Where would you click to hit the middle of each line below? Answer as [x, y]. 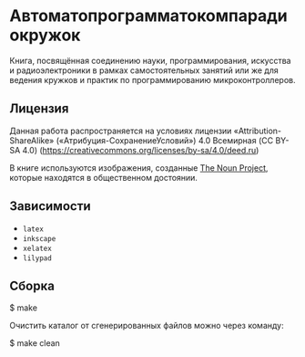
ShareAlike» [32, 140]
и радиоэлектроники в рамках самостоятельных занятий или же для [144, 70]
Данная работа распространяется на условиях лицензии [121, 131]
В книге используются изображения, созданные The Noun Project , [139, 168]
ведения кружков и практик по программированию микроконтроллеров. [152, 79]
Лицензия [39, 109]
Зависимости [50, 206]
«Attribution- [258, 131]
